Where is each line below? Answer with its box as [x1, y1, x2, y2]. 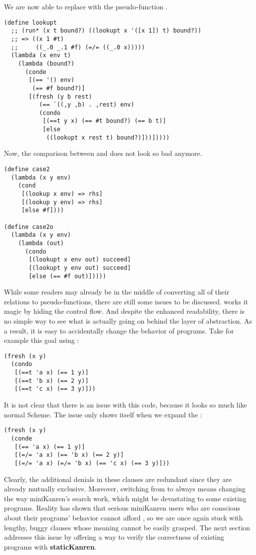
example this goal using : [4, 335, 79, 345]
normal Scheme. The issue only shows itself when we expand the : [4, 409, 202, 419]
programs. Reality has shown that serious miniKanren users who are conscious [4, 503, 240, 513]
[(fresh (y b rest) [29, 93, 92, 100]
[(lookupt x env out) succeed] [29, 256, 131, 263]
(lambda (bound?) [18, 60, 75, 67]
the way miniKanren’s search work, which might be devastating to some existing [4, 493, 247, 503]
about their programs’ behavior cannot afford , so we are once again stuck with [4, 512, 243, 522]
